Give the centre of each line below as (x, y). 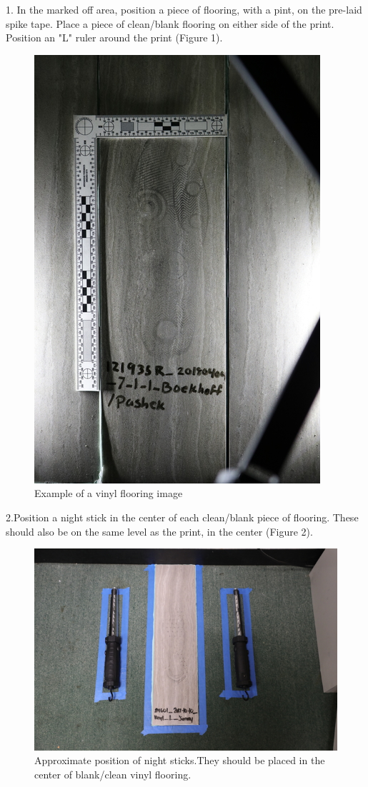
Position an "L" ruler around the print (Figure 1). (114, 37)
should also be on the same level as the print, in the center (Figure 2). (159, 531)
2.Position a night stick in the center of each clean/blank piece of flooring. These (182, 517)
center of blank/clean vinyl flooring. (113, 774)
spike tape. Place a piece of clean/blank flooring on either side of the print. (170, 23)
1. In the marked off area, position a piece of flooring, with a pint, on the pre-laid (184, 9)
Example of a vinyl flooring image (109, 493)
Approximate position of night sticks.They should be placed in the (180, 760)
